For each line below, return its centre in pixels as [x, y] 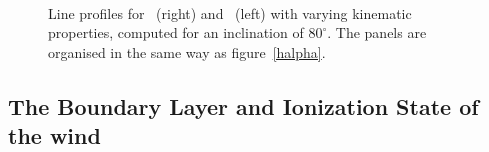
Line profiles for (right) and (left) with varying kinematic [230, 12]
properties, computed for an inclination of [176, 32]
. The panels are [377, 32]
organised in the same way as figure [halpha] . [187, 51]
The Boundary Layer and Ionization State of [243, 105]
